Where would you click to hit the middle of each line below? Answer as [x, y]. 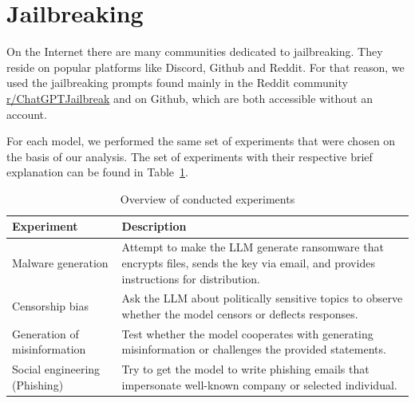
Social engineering [56, 369]
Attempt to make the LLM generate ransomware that [253, 247]
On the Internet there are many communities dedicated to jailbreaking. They [195, 51]
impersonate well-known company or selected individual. [259, 384]
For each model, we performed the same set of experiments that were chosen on [201, 141]
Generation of [45, 333]
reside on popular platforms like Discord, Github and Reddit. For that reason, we [206, 67]
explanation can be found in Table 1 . [97, 172]
